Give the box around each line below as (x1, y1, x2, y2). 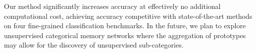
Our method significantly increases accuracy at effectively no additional (4, 1, 221, 11)
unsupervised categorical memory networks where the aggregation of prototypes (4, 30, 246, 40)
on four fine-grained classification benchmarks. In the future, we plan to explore (4, 20, 246, 31)
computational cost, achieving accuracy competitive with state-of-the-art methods (4, 10, 253, 21)
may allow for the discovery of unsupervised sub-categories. (4, 40, 184, 50)
